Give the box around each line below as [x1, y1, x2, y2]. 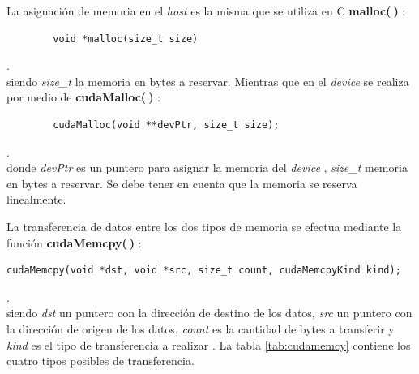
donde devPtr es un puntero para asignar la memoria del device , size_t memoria [6, 159, 408, 176]
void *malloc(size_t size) [53, 32, 199, 45]
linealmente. [6, 191, 66, 208]
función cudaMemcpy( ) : [6, 234, 142, 251]
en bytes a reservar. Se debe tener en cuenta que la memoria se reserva [6, 174, 357, 191]
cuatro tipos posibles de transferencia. [6, 352, 195, 369]
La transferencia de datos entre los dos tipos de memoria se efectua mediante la [6, 217, 402, 234]
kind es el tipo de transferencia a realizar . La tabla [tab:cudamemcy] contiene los [6, 336, 411, 353]
